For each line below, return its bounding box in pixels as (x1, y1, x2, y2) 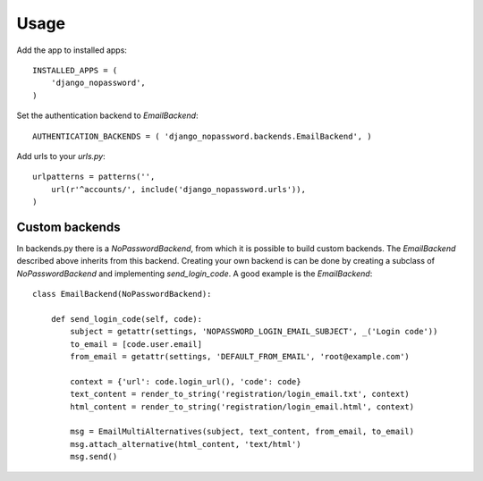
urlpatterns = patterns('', (32, 172, 156, 182)
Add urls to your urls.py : (16, 150, 106, 161)
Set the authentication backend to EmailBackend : (16, 110, 199, 121)
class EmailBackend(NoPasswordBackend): (32, 289, 212, 300)
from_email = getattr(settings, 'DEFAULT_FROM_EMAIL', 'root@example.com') (70, 351, 411, 362)
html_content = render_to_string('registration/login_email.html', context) (70, 401, 415, 411)
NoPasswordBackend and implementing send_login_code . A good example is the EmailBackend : (16, 268, 373, 279)
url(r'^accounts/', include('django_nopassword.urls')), (50, 184, 306, 194)
